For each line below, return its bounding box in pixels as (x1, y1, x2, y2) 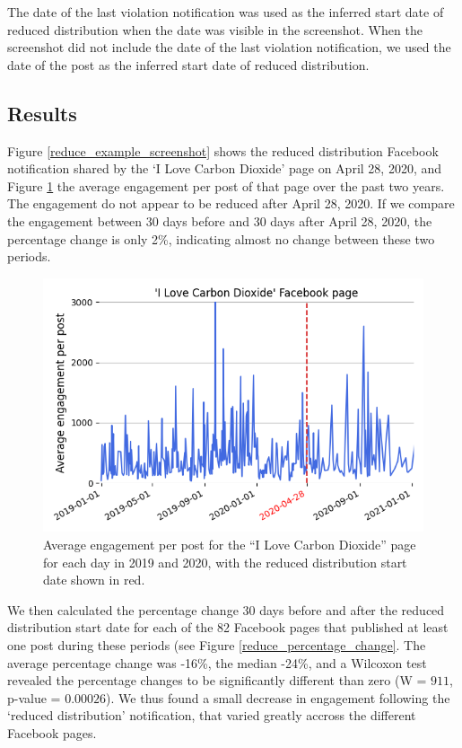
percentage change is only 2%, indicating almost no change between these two (7, 229, 435, 248)
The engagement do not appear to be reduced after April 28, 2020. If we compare (7, 194, 455, 213)
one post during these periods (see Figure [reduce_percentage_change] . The (7, 635, 426, 654)
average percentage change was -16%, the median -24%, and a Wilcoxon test (7, 653, 427, 672)
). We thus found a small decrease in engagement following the (106, 688, 450, 707)
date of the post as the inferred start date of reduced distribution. (7, 55, 370, 74)
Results (7, 99, 77, 127)
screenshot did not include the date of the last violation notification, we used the (7, 38, 451, 57)
